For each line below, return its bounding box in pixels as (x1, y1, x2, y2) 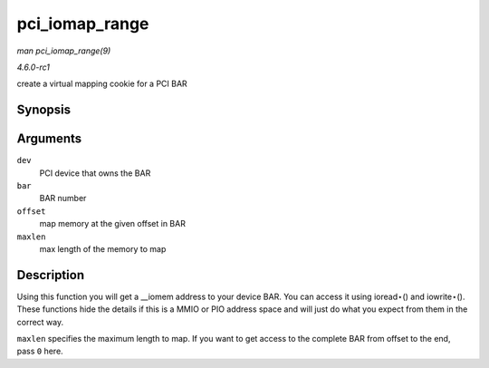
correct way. (16, 316, 63, 327)
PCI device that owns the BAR (39, 168, 151, 179)
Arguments (16, 131, 82, 147)
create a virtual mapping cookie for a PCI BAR (16, 78, 187, 90)
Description (16, 267, 85, 283)
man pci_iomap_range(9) (16, 45, 111, 56)
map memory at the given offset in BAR (39, 218, 186, 229)
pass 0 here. (16, 345, 63, 357)
